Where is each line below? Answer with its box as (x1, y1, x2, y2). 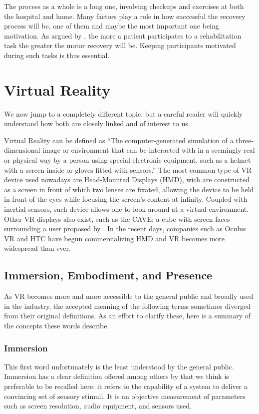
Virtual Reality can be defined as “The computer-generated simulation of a (4, 135, 234, 145)
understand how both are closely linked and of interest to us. (4, 118, 190, 129)
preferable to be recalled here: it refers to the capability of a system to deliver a (4, 380, 248, 391)
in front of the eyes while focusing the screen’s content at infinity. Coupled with (4, 194, 248, 204)
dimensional (4, 145, 40, 155)
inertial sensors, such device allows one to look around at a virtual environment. (4, 204, 249, 214)
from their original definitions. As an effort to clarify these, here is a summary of (4, 310, 251, 321)
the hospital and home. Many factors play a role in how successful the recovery (4, 11, 246, 21)
